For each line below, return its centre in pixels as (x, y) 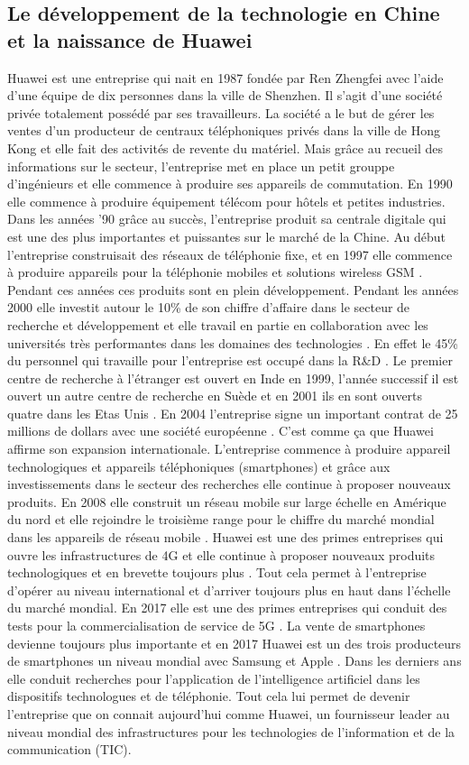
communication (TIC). (69, 749)
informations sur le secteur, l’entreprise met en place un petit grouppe (201, 166)
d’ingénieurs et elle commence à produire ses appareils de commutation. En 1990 (230, 184)
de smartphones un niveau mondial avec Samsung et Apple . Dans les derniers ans (234, 661)
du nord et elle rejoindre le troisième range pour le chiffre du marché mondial (221, 519)
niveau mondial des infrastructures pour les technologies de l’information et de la (231, 731)
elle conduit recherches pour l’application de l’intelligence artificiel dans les (214, 678)
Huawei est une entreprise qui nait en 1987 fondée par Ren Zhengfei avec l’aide (225, 77)
